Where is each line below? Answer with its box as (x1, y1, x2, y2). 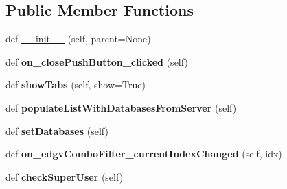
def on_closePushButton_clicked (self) (5, 54, 188, 68)
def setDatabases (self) (5, 123, 108, 138)
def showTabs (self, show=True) (5, 77, 146, 92)
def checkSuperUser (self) (5, 169, 124, 184)
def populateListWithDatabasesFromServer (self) (5, 100, 237, 114)
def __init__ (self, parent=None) (5, 32, 151, 46)
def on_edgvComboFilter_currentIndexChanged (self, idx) (5, 147, 282, 161)
